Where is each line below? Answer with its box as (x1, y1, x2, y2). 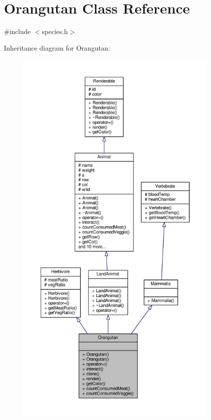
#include (4, 26, 31, 36)
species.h (42, 26, 68, 36)
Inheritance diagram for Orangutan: (4, 42, 110, 52)
